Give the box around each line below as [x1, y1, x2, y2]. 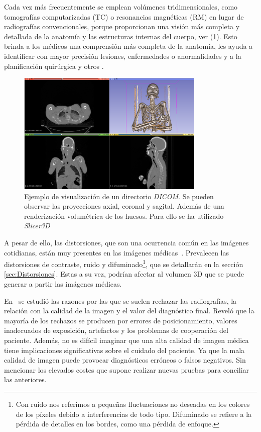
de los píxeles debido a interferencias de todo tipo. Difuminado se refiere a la [16, 408, 252, 419]
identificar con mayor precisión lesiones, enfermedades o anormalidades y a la [4, 50, 241, 61]
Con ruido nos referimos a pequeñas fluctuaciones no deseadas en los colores [16, 399, 250, 409]
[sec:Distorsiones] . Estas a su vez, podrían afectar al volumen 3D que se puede [4, 269, 244, 279]
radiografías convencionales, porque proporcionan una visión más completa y [4, 21, 240, 32]
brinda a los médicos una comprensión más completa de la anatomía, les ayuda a [4, 41, 253, 51]
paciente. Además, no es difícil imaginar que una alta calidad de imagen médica [4, 335, 249, 345]
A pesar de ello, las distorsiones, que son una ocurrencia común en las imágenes [4, 237, 249, 248]
